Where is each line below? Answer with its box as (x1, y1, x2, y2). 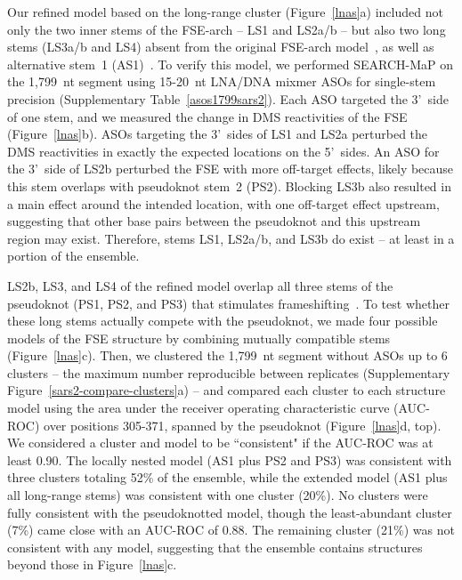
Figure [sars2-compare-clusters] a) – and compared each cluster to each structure (7, 381, 446, 399)
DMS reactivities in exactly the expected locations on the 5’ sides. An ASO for (7, 141, 440, 160)
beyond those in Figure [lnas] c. (7, 555, 177, 574)
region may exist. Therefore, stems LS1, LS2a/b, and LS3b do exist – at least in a (7, 229, 455, 247)
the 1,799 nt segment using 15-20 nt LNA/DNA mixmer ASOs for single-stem (7, 72, 436, 91)
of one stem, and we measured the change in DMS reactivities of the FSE (7, 107, 408, 125)
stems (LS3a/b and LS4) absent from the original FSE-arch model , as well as (7, 37, 434, 56)
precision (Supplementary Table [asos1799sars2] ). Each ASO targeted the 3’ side (7, 89, 449, 108)
